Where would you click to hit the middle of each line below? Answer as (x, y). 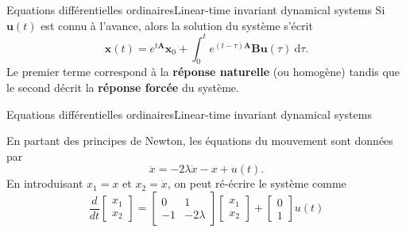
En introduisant (45, 183)
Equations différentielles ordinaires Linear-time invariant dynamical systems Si (196, 10)
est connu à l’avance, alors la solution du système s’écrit (177, 25)
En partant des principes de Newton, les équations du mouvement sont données (200, 141)
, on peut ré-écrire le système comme (257, 183)
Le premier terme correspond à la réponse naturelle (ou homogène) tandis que (203, 72)
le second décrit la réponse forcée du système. (123, 87)
